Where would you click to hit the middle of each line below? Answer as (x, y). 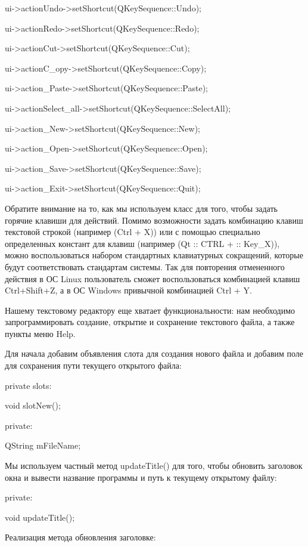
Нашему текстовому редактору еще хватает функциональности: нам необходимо (150, 310)
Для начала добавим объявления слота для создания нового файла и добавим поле (154, 353)
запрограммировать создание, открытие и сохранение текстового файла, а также (150, 322)
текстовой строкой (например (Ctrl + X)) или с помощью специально (133, 232)
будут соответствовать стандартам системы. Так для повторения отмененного (145, 266)
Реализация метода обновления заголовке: (80, 537)
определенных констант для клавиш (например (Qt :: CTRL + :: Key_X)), (142, 243)
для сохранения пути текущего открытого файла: (93, 365)
